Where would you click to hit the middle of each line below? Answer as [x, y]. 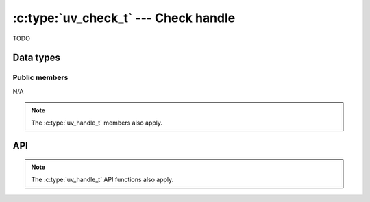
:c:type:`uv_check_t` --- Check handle [124, 18]
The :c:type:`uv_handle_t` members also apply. [97, 123]
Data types [37, 58]
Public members [40, 77]
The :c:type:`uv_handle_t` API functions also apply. [102, 180]
